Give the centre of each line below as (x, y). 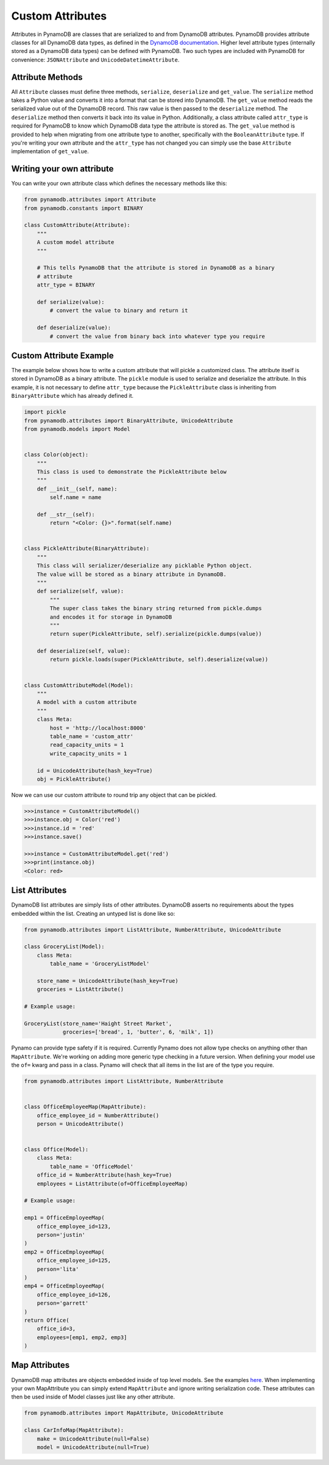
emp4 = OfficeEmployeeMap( (64, 1286)
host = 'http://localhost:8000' (98, 728)
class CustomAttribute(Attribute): (77, 225)
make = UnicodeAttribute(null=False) (93, 1439)
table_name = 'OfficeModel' (92, 1166)
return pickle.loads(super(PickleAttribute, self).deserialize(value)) (159, 660)
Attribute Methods (47, 77)
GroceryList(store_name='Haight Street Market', (98, 1023)
